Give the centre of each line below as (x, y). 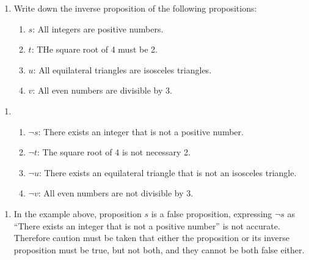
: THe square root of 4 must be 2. (94, 49)
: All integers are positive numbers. (98, 28)
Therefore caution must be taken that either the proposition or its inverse (152, 238)
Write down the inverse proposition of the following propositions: (135, 8)
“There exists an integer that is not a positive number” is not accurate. (147, 225)
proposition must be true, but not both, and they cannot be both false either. (159, 249)
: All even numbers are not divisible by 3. (116, 193)
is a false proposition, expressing (212, 213)
